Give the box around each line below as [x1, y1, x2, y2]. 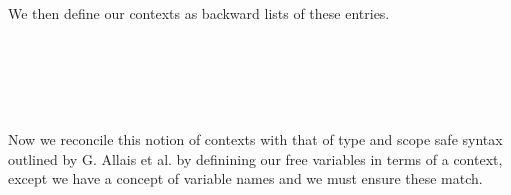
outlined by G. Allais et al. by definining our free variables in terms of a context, [8, 148, 503, 169]
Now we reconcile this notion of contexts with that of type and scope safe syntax [8, 128, 503, 149]
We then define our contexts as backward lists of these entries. [8, 3, 390, 23]
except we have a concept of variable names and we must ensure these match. [8, 168, 483, 189]
